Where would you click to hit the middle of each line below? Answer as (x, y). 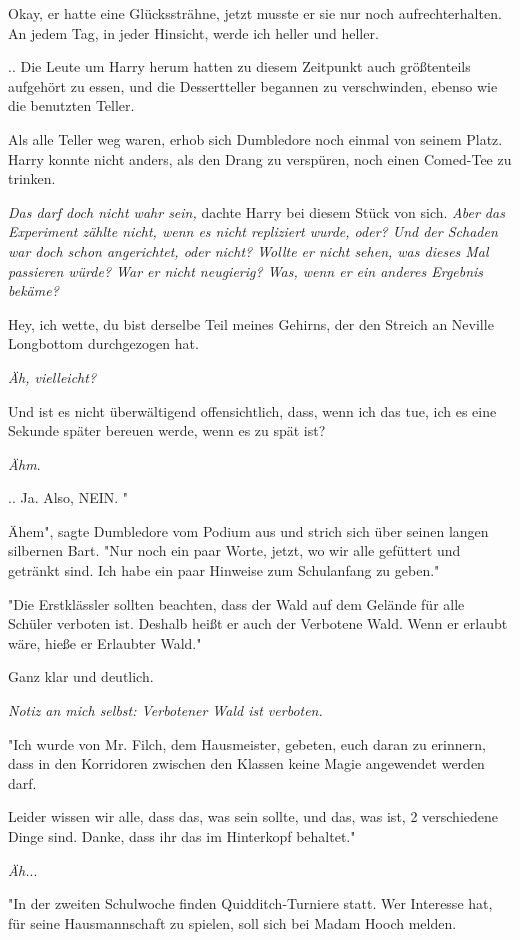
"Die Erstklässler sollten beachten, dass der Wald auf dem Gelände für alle (236, 603)
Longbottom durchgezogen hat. (103, 343)
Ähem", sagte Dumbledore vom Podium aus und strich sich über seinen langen (248, 530)
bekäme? (33, 290)
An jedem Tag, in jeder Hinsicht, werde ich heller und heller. (193, 32)
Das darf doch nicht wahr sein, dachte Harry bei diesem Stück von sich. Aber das (256, 211)
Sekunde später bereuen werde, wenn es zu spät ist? (167, 430)
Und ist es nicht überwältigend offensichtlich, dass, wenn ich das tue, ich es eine (252, 410)
